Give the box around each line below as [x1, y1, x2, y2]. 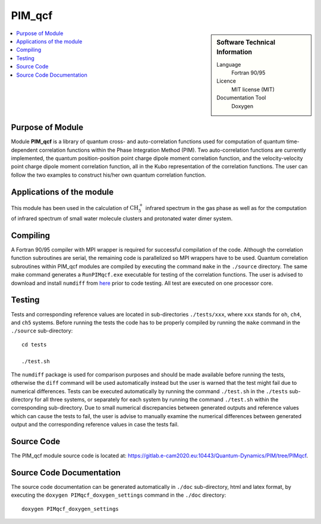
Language [216, 61, 241, 68]
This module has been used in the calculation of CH [11, 204, 139, 211]
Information [216, 48, 253, 57]
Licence [216, 77, 236, 84]
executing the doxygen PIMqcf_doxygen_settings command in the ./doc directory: [11, 491, 226, 499]
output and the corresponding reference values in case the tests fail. [11, 421, 179, 428]
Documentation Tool [216, 94, 266, 101]
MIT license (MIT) [231, 86, 275, 93]
